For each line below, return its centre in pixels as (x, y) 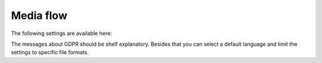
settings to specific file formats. (50, 52)
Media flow (39, 15)
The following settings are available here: (62, 33)
